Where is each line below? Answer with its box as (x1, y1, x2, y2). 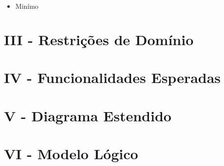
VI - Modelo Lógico (4, 143, 138, 163)
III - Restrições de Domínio (4, 29, 194, 49)
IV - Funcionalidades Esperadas (4, 67, 221, 87)
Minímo (15, 1, 38, 11)
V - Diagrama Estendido (4, 105, 171, 125)
